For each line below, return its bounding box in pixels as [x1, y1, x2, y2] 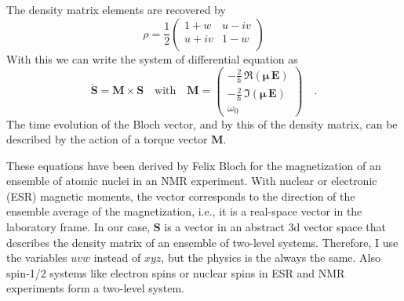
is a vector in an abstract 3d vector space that [164, 219, 386, 235]
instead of [93, 249, 141, 266]
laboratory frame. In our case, [6, 219, 151, 235]
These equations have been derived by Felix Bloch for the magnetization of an [6, 157, 381, 173]
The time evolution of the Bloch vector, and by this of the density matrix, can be [6, 115, 398, 132]
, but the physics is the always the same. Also [161, 249, 380, 266]
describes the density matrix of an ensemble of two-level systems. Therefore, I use [6, 234, 399, 250]
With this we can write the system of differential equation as [6, 50, 298, 67]
